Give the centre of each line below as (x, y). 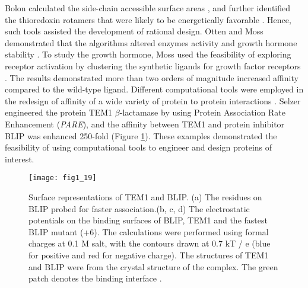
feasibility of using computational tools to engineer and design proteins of (139, 147)
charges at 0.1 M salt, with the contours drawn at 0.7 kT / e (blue (150, 243)
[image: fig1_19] (63, 178)
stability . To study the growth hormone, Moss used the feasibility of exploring (148, 54)
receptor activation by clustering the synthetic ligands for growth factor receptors (153, 65)
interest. (20, 159)
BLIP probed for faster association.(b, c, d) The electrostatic (139, 208)
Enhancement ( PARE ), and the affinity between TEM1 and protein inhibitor (145, 124)
